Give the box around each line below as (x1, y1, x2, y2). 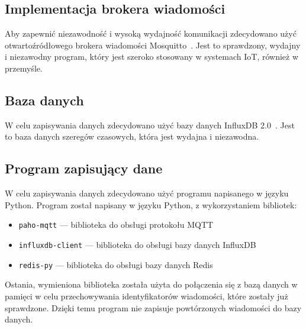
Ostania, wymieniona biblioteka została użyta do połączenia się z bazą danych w (5, 278, 298, 291)
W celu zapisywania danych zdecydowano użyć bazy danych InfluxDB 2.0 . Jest (5, 118, 295, 131)
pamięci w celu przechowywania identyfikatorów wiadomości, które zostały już (5, 289, 288, 302)
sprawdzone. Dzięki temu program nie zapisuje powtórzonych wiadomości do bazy (5, 301, 302, 314)
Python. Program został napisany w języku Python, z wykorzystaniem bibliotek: (5, 198, 297, 211)
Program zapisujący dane (5, 159, 163, 178)
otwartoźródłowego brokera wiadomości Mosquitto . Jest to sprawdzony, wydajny (5, 38, 301, 51)
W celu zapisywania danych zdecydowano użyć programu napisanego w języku (5, 187, 289, 199)
